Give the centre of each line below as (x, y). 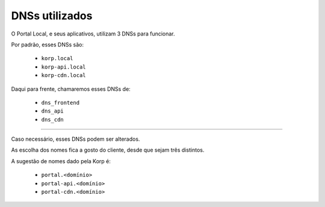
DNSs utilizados (52, 16)
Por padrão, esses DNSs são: (48, 45)
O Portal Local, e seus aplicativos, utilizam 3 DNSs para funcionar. (93, 34)
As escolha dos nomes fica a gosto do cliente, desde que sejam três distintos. (108, 150)
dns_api (53, 111)
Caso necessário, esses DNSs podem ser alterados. (76, 139)
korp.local (57, 58)
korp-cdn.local (64, 76)
